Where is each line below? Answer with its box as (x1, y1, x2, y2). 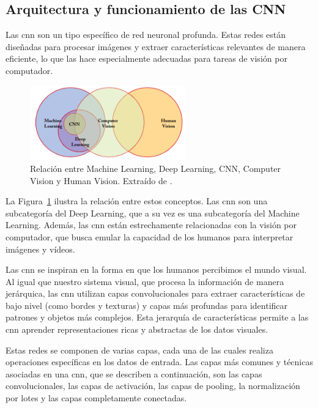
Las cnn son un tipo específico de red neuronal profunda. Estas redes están (6, 28, 286, 41)
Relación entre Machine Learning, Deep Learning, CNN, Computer (30, 161, 281, 174)
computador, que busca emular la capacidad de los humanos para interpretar (6, 230, 294, 243)
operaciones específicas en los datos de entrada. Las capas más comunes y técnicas (6, 355, 313, 368)
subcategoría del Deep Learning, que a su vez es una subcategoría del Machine (6, 206, 300, 219)
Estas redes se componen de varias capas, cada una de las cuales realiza (6, 343, 273, 356)
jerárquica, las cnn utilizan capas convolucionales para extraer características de (6, 287, 305, 300)
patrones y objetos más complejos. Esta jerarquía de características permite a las (6, 311, 309, 324)
